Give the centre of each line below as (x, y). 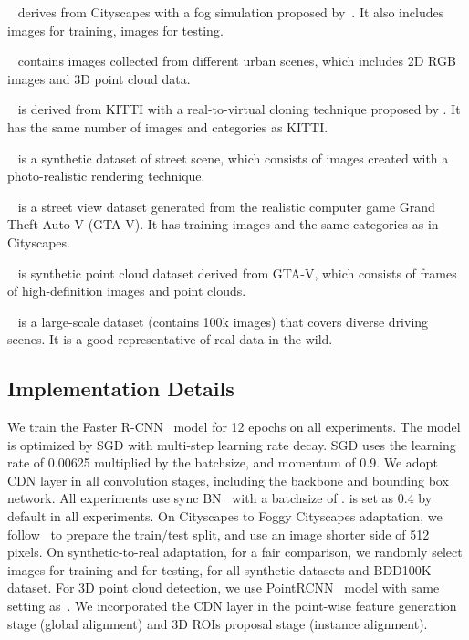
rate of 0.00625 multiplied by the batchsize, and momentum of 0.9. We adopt (223, 462)
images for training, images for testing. (115, 30)
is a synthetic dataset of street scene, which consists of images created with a (233, 157)
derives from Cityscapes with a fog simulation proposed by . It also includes (231, 12)
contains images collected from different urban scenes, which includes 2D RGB (237, 61)
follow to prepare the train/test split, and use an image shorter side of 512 (219, 534)
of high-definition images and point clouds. (127, 291)
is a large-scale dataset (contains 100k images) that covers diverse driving (223, 321)
